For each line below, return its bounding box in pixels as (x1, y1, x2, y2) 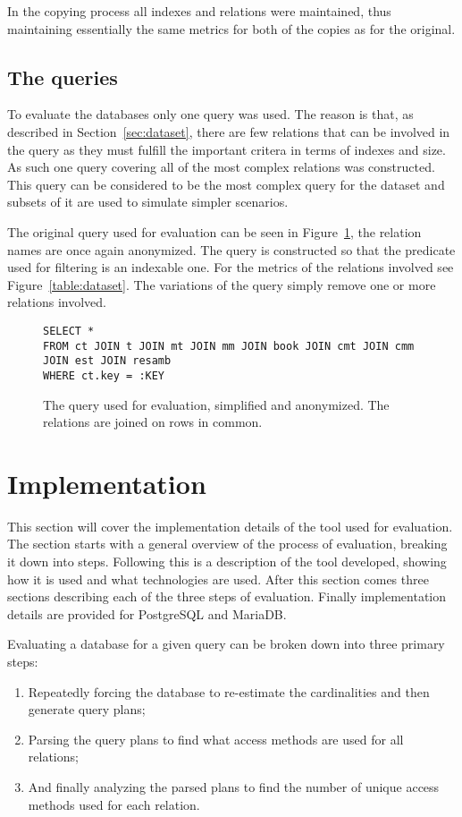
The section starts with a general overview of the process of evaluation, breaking (7, 534, 448, 553)
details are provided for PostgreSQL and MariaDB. (7, 604, 287, 623)
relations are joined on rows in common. (43, 413, 263, 431)
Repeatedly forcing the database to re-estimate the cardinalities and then (28, 682, 430, 701)
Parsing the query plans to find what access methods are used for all (28, 729, 404, 748)
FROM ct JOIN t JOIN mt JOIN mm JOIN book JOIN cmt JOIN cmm (43, 339, 415, 353)
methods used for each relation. (28, 795, 200, 813)
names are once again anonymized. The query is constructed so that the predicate (7, 240, 456, 259)
